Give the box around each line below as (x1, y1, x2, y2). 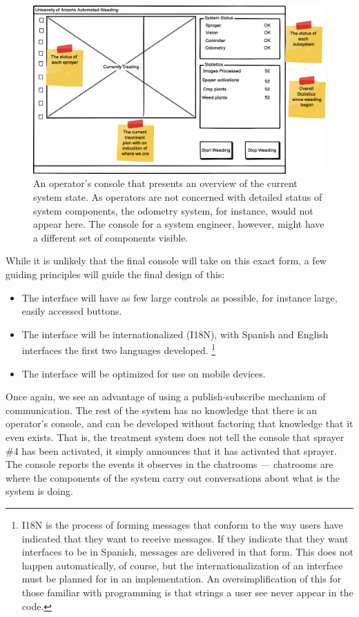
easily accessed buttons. (21, 304, 122, 318)
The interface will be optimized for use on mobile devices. (21, 366, 266, 380)
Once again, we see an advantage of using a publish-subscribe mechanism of (6, 389, 326, 404)
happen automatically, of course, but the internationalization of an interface (21, 558, 343, 572)
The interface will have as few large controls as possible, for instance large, (21, 290, 338, 304)
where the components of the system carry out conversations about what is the (6, 470, 340, 484)
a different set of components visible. (33, 230, 188, 244)
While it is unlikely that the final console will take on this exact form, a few (6, 253, 327, 268)
